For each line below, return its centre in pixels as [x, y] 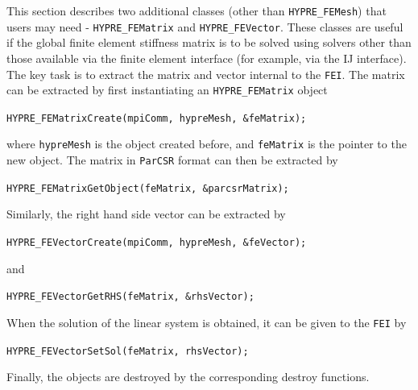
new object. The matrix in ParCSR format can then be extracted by [172, 160]
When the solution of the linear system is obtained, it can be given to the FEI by [207, 322]
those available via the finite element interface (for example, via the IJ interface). [207, 58]
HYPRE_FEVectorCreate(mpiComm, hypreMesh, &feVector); [157, 243]
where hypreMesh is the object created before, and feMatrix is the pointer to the [207, 144]
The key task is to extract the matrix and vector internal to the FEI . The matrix [206, 74]
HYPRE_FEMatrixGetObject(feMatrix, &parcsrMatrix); [148, 188]
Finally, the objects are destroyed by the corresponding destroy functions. [188, 377]
